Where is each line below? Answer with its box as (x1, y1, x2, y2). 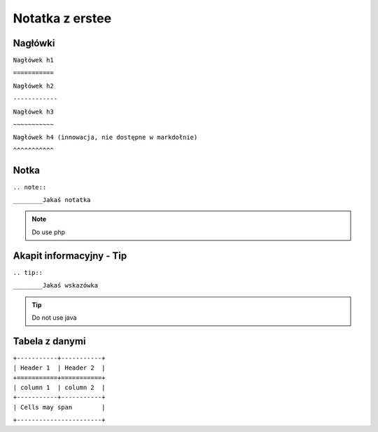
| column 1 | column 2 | (13, 384, 106, 392)
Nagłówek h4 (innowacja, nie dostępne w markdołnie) (13, 133, 198, 142)
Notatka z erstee (13, 11, 112, 26)
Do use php (31, 228, 66, 236)
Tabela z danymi (13, 335, 86, 347)
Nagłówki (13, 37, 55, 49)
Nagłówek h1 (13, 56, 54, 65)
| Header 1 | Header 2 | (13, 364, 106, 372)
